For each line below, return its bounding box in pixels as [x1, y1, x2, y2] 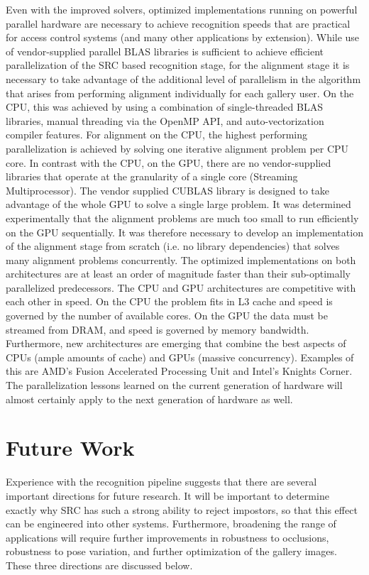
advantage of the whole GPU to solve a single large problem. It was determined [6, 197, 351, 212]
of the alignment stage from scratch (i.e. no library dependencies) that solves [6, 239, 340, 253]
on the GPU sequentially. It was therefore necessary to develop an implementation [6, 224, 363, 239]
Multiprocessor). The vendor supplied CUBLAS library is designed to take [6, 182, 329, 197]
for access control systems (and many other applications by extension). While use [6, 30, 360, 45]
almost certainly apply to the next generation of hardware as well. [6, 391, 293, 406]
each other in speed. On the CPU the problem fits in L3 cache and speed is [6, 294, 333, 309]
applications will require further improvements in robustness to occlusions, [6, 530, 329, 544]
